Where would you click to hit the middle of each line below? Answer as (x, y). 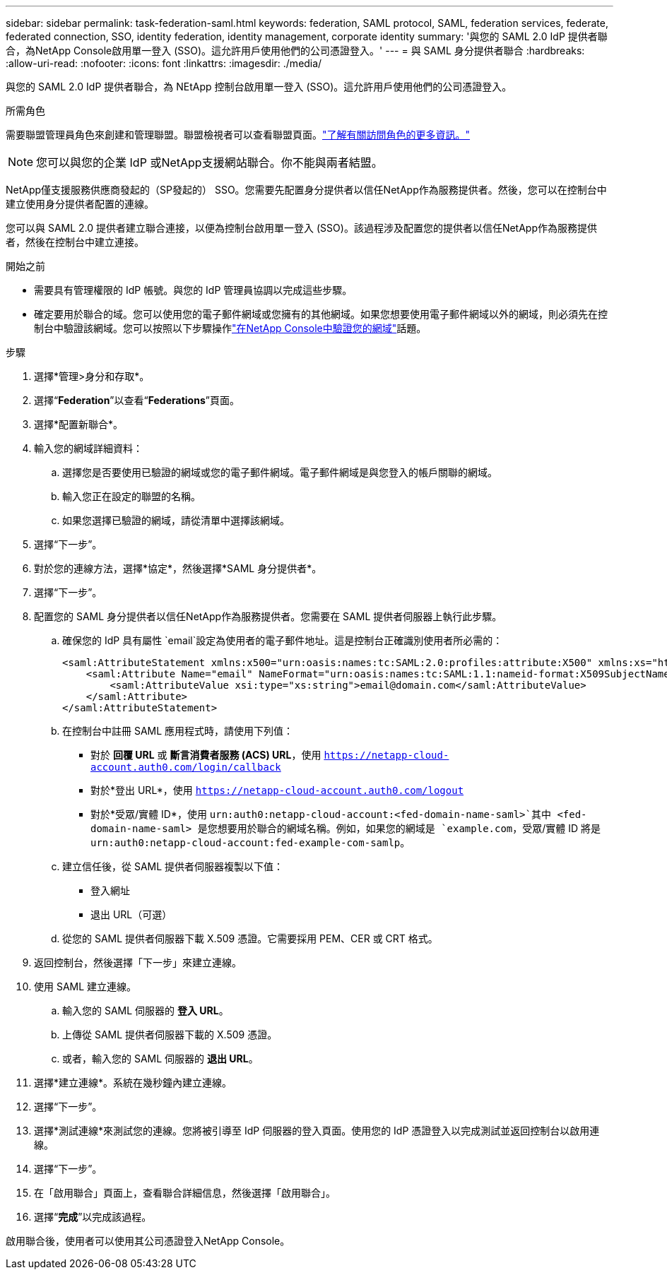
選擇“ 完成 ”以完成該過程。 (93, 1217)
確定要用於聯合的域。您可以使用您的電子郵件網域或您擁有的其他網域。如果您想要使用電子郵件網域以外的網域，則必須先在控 (321, 314)
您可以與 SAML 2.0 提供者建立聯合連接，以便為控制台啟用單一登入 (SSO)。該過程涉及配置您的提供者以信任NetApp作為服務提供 (301, 228)
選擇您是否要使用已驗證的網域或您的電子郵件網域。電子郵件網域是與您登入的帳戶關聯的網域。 (280, 472)
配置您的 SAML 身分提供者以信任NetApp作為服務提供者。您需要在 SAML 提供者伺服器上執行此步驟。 (268, 616)
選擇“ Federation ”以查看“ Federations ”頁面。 (137, 400)
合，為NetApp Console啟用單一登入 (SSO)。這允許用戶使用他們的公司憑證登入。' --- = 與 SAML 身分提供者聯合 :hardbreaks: (295, 51)
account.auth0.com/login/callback (186, 767)
